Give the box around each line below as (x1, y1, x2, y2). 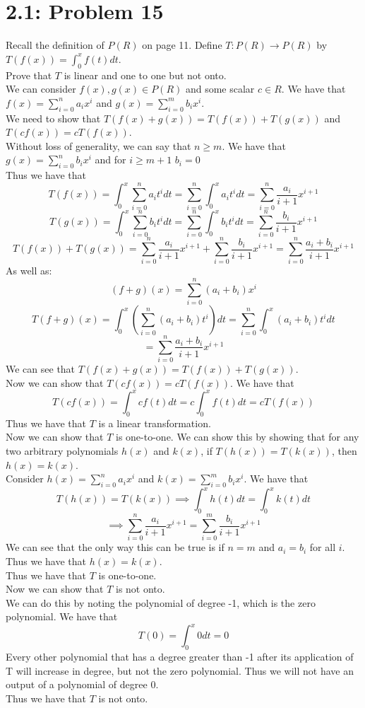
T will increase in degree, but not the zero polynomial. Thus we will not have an (6, 663, 354, 678)
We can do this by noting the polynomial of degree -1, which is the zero (6, 595, 316, 610)
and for (95, 152, 126, 167)
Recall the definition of (6, 37, 104, 52)
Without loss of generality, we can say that (6, 138, 191, 153)
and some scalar (185, 81, 255, 96)
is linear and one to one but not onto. (64, 67, 227, 82)
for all (309, 540, 336, 555)
